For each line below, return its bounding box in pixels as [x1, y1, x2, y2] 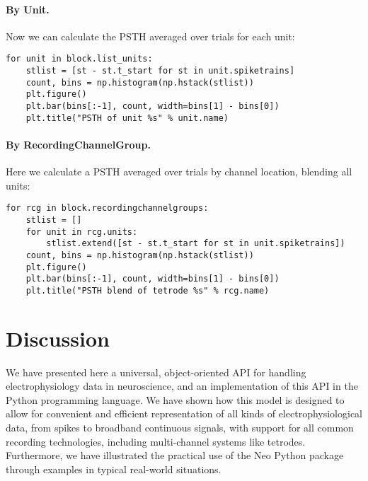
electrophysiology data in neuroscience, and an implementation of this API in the [6, 378, 358, 393]
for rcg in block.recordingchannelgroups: [6, 203, 209, 214]
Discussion [6, 323, 110, 352]
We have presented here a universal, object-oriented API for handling [6, 364, 306, 379]
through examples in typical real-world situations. [6, 461, 222, 476]
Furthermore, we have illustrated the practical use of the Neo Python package [6, 448, 344, 463]
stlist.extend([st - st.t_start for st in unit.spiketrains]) [46, 238, 345, 249]
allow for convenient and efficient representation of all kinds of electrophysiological [6, 406, 362, 421]
